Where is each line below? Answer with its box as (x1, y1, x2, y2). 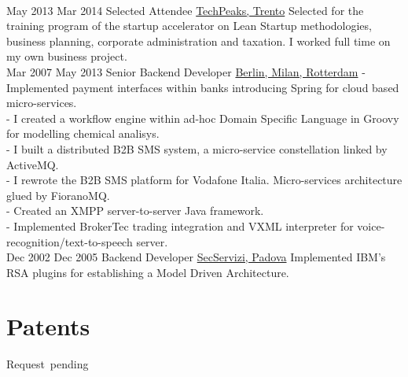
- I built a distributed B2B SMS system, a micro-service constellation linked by (6, 140, 388, 157)
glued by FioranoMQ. (6, 187, 110, 203)
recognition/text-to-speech (6, 233, 133, 249)
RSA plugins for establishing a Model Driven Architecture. (6, 264, 289, 280)
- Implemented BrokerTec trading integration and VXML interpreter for (6, 217, 354, 234)
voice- (357, 217, 385, 234)
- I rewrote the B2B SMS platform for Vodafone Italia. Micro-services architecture (6, 172, 402, 188)
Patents (6, 310, 90, 342)
